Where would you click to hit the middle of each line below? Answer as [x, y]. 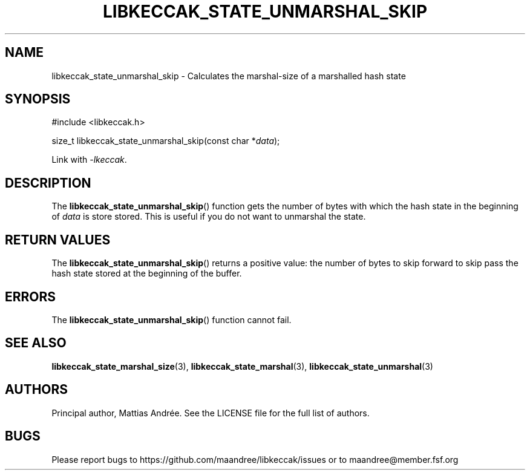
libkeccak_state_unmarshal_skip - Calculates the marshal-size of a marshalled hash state [229, 76]
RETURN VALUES [58, 240]
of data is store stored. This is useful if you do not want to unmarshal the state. [209, 217]
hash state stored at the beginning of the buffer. [147, 274]
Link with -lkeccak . [89, 160]
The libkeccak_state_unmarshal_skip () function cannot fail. [172, 319]
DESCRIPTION [48, 183]
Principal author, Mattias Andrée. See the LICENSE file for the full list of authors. [211, 413]
